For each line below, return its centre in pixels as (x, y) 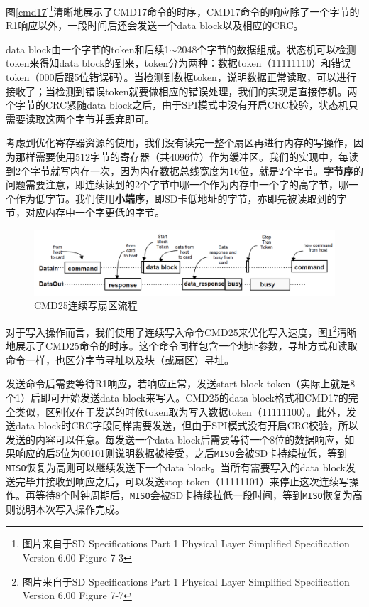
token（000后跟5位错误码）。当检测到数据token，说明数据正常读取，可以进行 (181, 77)
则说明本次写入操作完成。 (65, 509)
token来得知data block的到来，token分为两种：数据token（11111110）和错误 (178, 63)
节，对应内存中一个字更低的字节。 (85, 212)
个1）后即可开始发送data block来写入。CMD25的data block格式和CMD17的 (177, 397)
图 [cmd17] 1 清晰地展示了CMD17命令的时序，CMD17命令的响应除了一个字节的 (183, 10)
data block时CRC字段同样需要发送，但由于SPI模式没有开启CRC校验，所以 (187, 425)
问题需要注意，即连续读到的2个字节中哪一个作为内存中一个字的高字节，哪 (177, 184)
